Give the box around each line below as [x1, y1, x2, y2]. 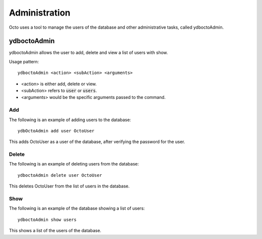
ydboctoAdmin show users [17, 217, 77, 222]
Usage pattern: [9, 58, 39, 64]
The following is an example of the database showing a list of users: [9, 205, 145, 211]
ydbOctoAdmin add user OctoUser [17, 128, 95, 133]
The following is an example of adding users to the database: [9, 117, 131, 123]
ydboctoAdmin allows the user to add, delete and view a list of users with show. [9, 50, 168, 55]
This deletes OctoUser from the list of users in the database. [9, 183, 130, 189]
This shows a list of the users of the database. [9, 228, 101, 234]
